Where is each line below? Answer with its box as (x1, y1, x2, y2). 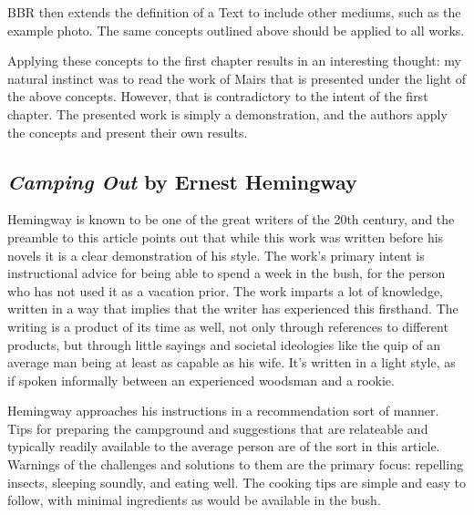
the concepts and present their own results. (7, 122, 248, 141)
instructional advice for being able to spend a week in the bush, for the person (7, 263, 446, 283)
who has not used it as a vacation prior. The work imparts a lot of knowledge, (7, 281, 444, 300)
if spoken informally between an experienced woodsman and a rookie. (7, 370, 395, 389)
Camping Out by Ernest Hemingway (7, 167, 357, 195)
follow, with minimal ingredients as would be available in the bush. (7, 490, 381, 510)
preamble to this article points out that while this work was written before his (7, 227, 444, 246)
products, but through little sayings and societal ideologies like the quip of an (7, 335, 440, 354)
